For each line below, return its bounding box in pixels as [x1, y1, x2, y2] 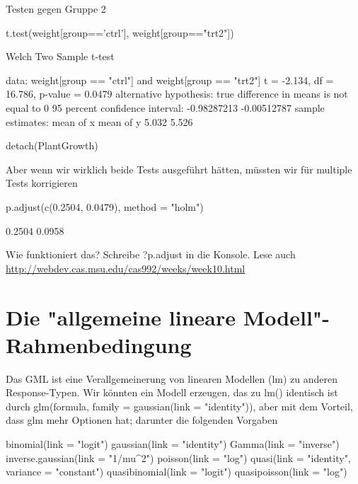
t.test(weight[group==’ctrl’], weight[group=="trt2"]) [6, 25, 234, 40]
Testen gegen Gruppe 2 [6, 1, 106, 16]
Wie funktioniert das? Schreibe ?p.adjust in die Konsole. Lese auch [6, 247, 296, 262]
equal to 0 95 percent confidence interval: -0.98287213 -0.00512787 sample [6, 100, 325, 115]
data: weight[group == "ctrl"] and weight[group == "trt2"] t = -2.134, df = [6, 72, 334, 87]
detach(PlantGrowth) [6, 138, 98, 153]
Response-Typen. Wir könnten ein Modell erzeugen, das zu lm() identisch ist [6, 385, 338, 400]
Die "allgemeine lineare [6, 302, 236, 331]
